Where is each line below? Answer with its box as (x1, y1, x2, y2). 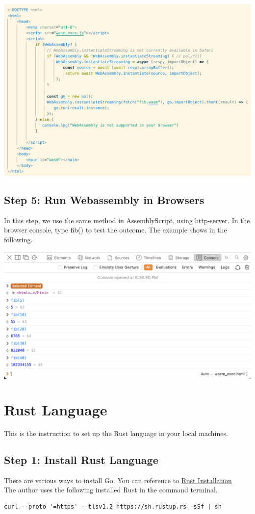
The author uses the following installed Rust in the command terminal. (4, 485, 218, 495)
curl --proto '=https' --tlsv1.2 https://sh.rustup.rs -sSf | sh (4, 503, 222, 511)
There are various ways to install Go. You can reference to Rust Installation (4, 475, 232, 485)
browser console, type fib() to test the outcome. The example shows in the (4, 225, 227, 235)
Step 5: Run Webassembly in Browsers (4, 192, 204, 207)
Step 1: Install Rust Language (4, 452, 158, 467)
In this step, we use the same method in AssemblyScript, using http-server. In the (4, 215, 250, 225)
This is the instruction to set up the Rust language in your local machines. (4, 428, 228, 438)
